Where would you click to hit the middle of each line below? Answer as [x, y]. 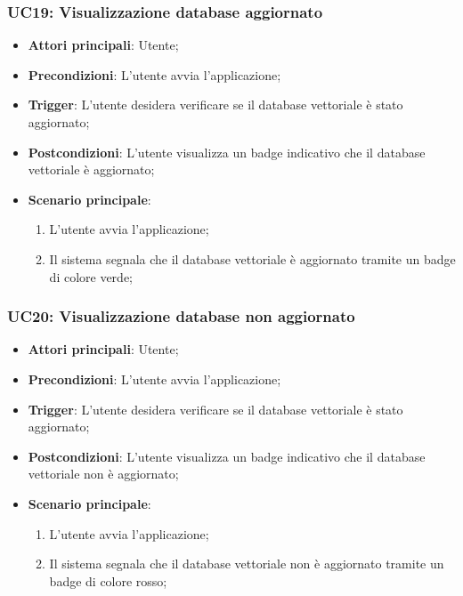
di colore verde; [91, 276]
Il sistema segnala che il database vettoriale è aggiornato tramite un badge [252, 258]
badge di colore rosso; [108, 580]
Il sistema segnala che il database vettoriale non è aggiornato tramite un [247, 564]
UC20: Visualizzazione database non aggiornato [181, 316]
